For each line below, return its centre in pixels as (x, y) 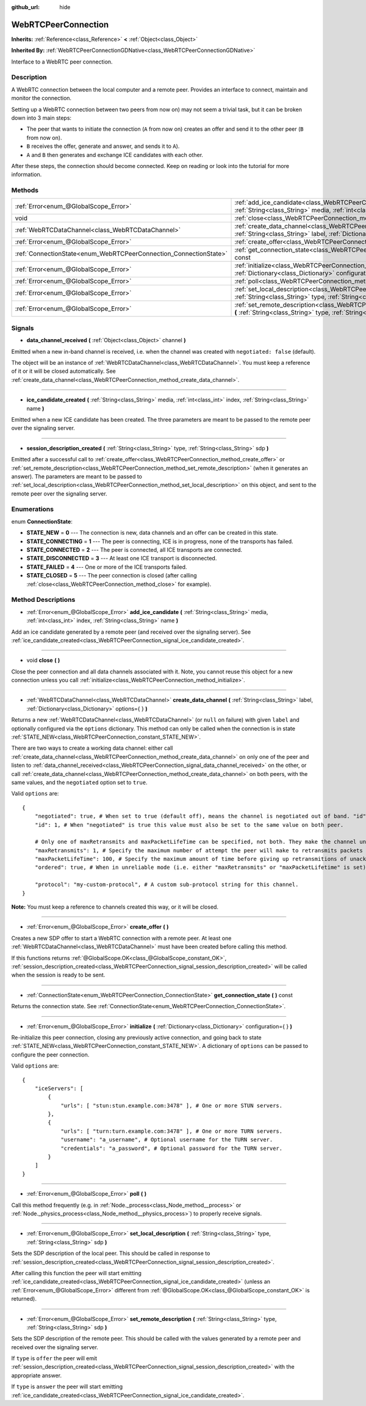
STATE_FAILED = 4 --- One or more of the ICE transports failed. (107, 567)
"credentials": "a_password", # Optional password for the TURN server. (172, 1148)
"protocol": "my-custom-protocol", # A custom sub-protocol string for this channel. (167, 885)
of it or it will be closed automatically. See (63, 371)
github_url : (25, 7)
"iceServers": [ (59, 1088)
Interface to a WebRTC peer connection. (62, 62)
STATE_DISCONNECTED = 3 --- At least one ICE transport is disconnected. (122, 558)
